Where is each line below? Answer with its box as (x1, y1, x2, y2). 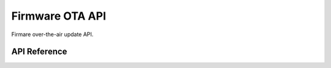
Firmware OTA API (11, 9, 107, 23)
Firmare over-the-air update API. (11, 31, 94, 38)
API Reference (11, 47, 67, 57)
